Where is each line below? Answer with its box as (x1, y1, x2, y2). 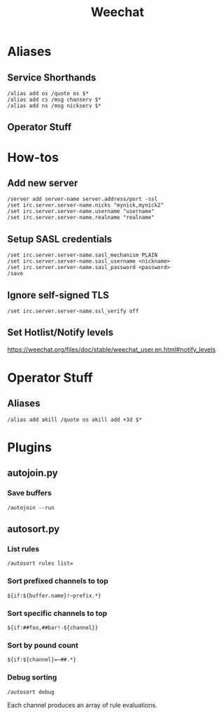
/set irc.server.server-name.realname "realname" (7, 214, 155, 221)
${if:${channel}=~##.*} (7, 656, 77, 663)
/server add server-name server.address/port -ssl (7, 195, 158, 203)
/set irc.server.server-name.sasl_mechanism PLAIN (7, 252, 158, 259)
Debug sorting (7, 673, 57, 682)
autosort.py (7, 523, 60, 535)
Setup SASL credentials (7, 233, 113, 245)
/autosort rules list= (7, 560, 73, 567)
